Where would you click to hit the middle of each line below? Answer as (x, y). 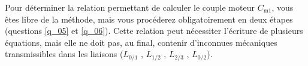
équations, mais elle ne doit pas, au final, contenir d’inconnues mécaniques (141, 42)
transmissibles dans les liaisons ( (64, 54)
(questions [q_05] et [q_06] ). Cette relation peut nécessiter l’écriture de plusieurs (154, 31)
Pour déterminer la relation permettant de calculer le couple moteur (130, 7)
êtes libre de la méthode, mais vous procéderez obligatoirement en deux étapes (149, 19)
